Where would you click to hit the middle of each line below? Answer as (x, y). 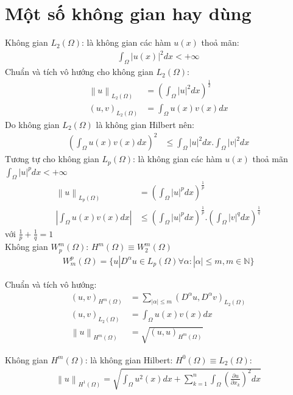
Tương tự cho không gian (52, 159)
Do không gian (32, 125)
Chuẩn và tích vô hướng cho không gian (79, 72)
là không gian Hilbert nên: (145, 125)
